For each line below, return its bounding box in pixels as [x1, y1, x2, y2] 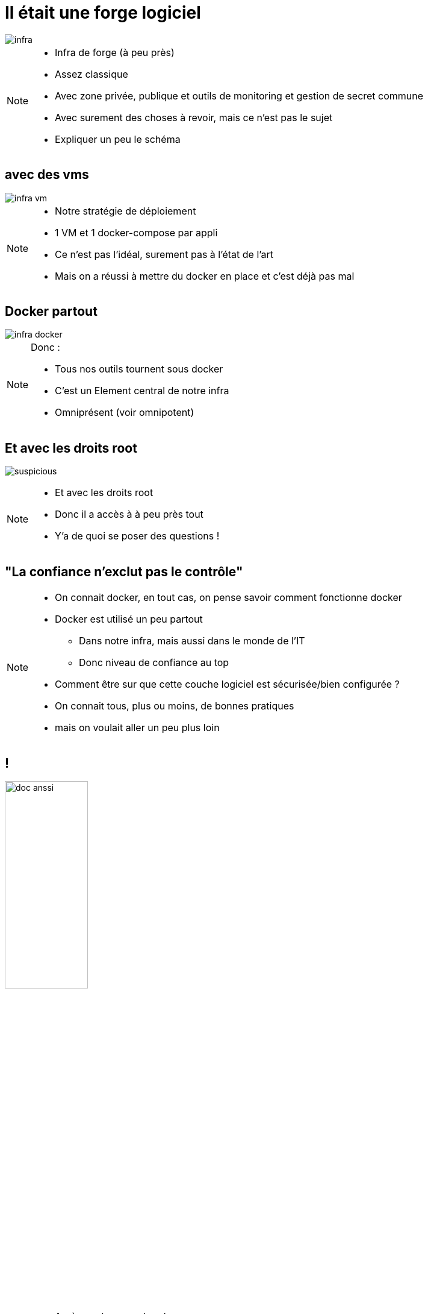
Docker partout [5, 304, 98, 319]
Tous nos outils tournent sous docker [55, 363, 223, 376]
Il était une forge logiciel [5, 2, 201, 23]
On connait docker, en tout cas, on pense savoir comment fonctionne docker [55, 591, 402, 604]
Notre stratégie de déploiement [55, 204, 196, 217]
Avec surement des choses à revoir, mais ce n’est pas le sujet [55, 111, 333, 124]
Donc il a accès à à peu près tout [55, 508, 203, 521]
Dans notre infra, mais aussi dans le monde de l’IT [79, 635, 305, 647]
